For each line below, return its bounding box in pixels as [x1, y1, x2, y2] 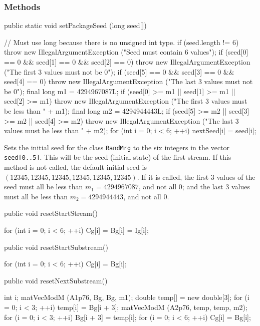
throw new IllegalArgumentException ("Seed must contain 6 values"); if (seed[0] [4, 47, 248, 57]
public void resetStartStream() [4, 208, 98, 218]
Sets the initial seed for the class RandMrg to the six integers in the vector [4, 142, 230, 152]
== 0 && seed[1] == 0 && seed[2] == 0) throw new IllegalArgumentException [4, 57, 250, 67]
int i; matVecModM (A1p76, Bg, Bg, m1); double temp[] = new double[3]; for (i [4, 292, 249, 302]
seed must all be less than [4, 181, 83, 192]
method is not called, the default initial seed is [4, 162, 147, 172]
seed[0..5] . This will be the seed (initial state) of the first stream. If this [4, 152, 231, 162]
